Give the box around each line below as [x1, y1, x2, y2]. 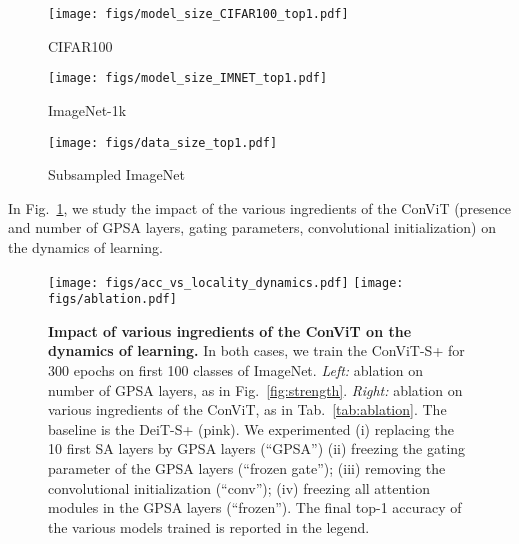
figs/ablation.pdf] [48, 292, 177, 307]
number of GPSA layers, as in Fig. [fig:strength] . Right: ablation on [48, 379, 463, 400]
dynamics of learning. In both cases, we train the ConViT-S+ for [48, 340, 465, 361]
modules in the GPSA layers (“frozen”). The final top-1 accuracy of [48, 497, 462, 518]
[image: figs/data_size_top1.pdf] [48, 135, 278, 150]
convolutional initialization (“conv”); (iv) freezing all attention [48, 477, 430, 498]
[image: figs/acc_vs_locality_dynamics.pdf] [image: [48, 275, 404, 290]
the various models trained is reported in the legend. [48, 516, 370, 537]
